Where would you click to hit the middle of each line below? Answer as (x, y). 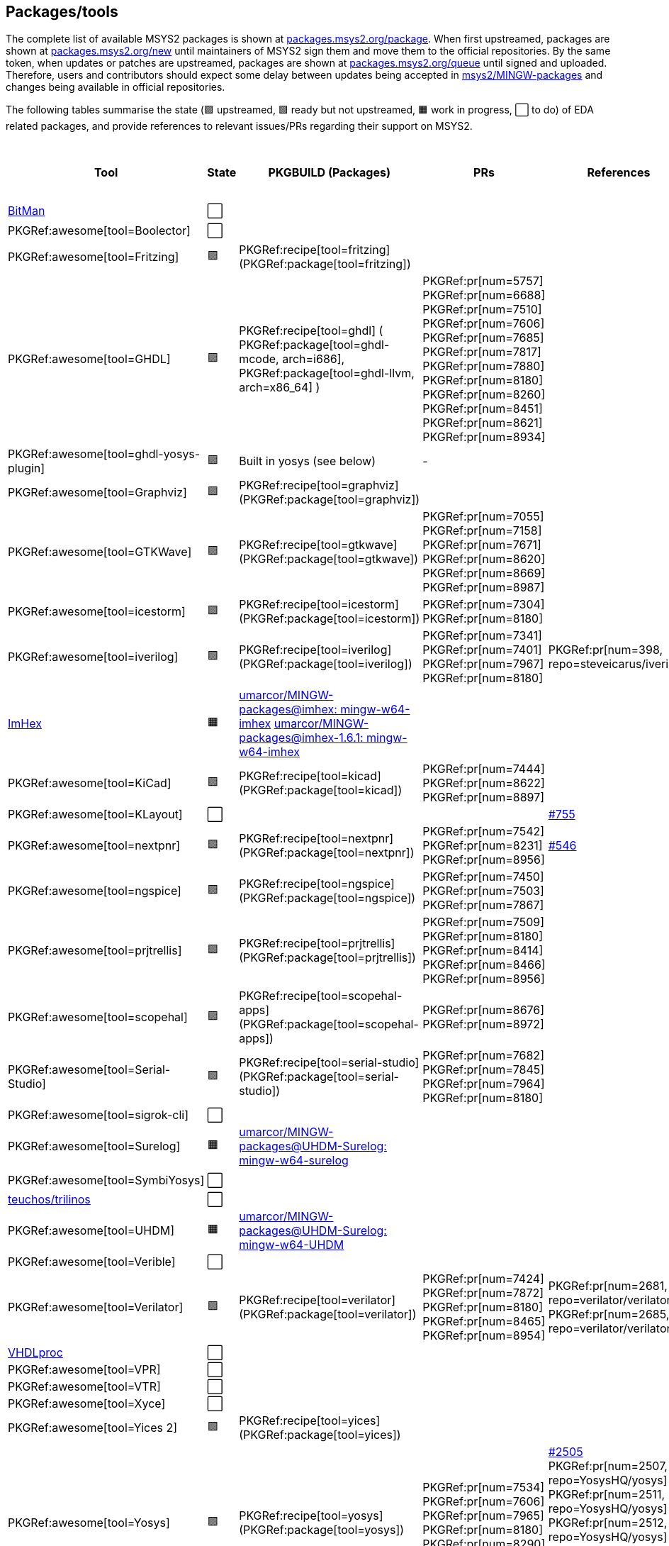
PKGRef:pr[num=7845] (484, 1070)
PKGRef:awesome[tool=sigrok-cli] (98, 1115)
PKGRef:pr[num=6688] (484, 295)
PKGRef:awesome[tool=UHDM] (91, 1231)
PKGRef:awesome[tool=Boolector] (99, 230)
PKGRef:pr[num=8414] (483, 951)
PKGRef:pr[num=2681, (608, 1286)
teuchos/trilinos (49, 1200)
